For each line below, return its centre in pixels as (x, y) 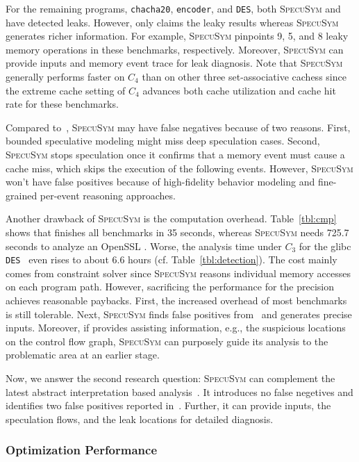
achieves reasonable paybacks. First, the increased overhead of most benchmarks (176, 300)
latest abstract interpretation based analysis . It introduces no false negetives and (179, 391)
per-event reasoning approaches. (108, 195)
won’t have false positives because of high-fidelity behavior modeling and (160, 182)
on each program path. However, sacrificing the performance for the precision (170, 287)
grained (22, 195)
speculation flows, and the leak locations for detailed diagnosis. (140, 419)
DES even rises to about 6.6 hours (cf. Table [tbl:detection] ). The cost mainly (172, 259)
